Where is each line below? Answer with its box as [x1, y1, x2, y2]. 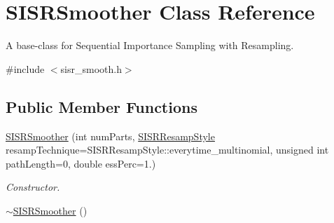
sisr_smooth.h [60, 61, 122, 76]
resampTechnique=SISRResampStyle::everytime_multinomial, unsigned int [6, 142, 329, 157]
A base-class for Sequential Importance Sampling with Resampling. [6, 38, 294, 53]
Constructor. [6, 180, 60, 194]
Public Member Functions [6, 95, 197, 117]
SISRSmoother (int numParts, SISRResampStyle [6, 128, 215, 143]
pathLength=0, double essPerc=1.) [6, 156, 156, 170]
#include [6, 61, 45, 76]
